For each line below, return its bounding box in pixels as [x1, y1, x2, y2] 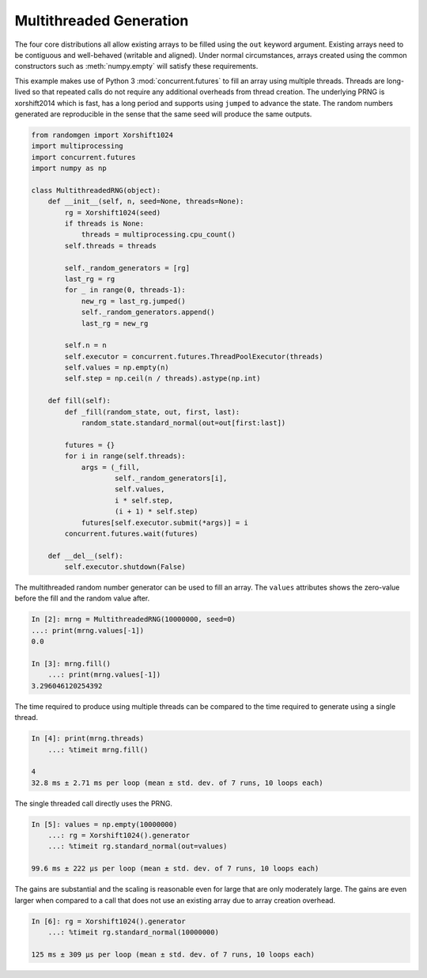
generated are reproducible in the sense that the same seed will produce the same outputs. [14, 109, 312, 119]
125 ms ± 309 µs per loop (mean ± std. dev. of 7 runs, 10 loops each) [31, 950, 316, 959]
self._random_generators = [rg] [64, 263, 190, 272]
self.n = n [64, 341, 107, 350]
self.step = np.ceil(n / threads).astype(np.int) [64, 374, 261, 383]
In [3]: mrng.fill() [31, 659, 111, 669]
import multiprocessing [31, 142, 124, 150]
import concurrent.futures [31, 153, 136, 161]
